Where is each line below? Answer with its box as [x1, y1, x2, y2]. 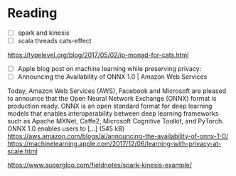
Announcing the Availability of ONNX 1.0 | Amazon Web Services [17, 72, 208, 81]
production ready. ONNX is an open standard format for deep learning [7, 101, 213, 111]
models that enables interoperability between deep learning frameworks [7, 109, 219, 118]
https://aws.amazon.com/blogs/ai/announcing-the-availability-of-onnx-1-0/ [7, 132, 229, 141]
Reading [7, 5, 58, 21]
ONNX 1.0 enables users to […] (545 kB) [7, 124, 125, 133]
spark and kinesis [17, 28, 70, 37]
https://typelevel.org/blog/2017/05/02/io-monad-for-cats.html [7, 51, 189, 60]
